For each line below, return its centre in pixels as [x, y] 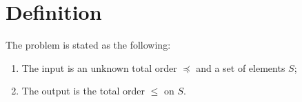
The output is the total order [83, 91]
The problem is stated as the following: [88, 45]
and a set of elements [241, 67]
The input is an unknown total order [99, 67]
